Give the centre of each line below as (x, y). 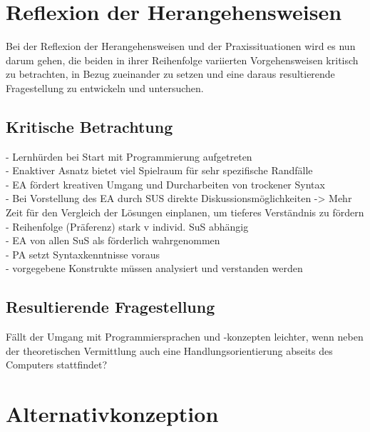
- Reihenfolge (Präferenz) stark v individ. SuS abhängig (127, 226)
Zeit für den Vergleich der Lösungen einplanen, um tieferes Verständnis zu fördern (185, 212)
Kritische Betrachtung (89, 126)
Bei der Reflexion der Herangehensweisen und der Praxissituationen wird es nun (181, 46)
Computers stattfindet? (57, 365)
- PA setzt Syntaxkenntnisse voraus (83, 254)
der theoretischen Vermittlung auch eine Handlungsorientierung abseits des (169, 350)
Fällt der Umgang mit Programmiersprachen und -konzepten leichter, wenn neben (185, 337)
